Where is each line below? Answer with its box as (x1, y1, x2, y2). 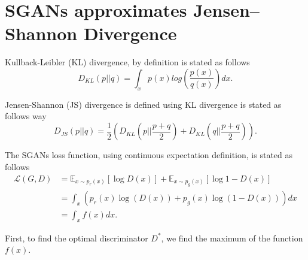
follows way (5, 110, 47, 122)
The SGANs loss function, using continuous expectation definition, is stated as (5, 149, 293, 161)
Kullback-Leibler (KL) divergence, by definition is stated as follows (5, 56, 250, 68)
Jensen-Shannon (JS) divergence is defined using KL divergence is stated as (5, 98, 282, 110)
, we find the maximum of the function (161, 231, 303, 244)
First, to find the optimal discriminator (5, 231, 148, 244)
